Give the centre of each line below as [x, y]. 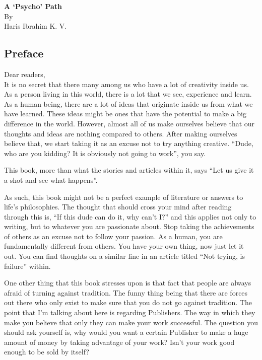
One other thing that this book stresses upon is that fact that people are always [128, 283]
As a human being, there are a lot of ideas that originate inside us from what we [128, 103]
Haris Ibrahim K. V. [36, 26]
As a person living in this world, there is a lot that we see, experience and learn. [128, 94]
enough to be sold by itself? [47, 352]
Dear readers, [25, 74]
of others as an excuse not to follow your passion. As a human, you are [113, 236]
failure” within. [27, 266]
